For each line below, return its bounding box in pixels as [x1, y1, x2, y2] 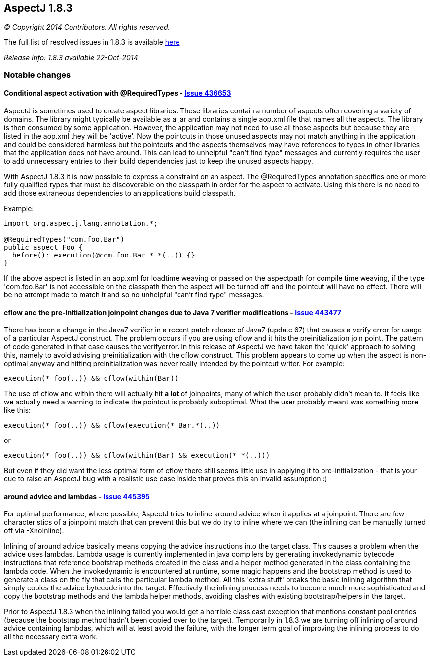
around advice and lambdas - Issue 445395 [4, 492, 150, 501]
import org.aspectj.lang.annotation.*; [4, 220, 158, 228]
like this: [4, 406, 31, 415]
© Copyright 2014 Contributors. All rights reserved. [4, 23, 170, 32]
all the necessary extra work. [4, 632, 98, 641]
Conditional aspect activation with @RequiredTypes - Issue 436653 [4, 89, 231, 98]
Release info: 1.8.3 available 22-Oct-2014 [4, 53, 138, 62]
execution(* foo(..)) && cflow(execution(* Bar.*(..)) [4, 421, 220, 430]
